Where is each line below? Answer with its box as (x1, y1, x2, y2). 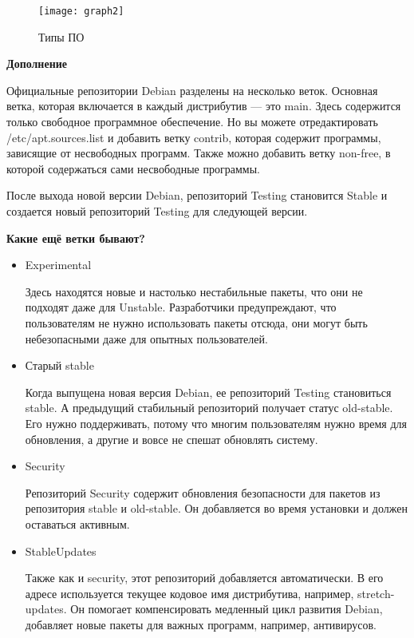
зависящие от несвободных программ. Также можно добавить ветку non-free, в (6, 145, 391, 161)
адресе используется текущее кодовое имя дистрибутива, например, (25, 585, 354, 601)
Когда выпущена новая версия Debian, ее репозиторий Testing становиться (25, 383, 392, 400)
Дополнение (6, 55, 67, 72)
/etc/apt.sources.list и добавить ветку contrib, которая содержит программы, (6, 129, 381, 145)
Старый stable (25, 357, 94, 374)
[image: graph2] (38, 6, 124, 17)
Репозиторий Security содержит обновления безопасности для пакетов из (25, 484, 380, 501)
